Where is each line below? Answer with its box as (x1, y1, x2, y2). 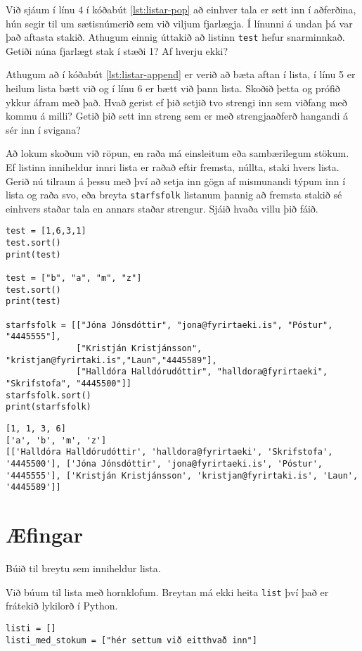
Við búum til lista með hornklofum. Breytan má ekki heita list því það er (6, 584, 329, 599)
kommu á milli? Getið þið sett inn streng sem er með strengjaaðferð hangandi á (6, 108, 349, 123)
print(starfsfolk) (6, 402, 91, 412)
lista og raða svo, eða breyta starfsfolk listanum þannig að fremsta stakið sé (6, 187, 342, 202)
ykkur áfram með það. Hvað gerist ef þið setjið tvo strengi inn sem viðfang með (6, 94, 347, 109)
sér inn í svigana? (6, 122, 81, 137)
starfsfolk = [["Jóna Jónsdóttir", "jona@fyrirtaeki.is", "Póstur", (6, 320, 333, 330)
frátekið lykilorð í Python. (6, 598, 118, 613)
